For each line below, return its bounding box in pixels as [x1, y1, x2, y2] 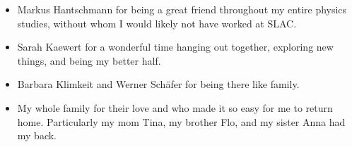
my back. [17, 128, 57, 143]
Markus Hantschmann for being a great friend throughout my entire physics [17, 2, 347, 16]
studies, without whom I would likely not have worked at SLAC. [17, 15, 297, 30]
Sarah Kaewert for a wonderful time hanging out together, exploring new [17, 39, 334, 54]
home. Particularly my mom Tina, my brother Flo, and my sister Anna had [17, 114, 346, 129]
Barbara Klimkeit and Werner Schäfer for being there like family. [17, 77, 300, 91]
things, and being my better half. [17, 53, 161, 68]
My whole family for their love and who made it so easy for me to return [17, 100, 333, 115]
